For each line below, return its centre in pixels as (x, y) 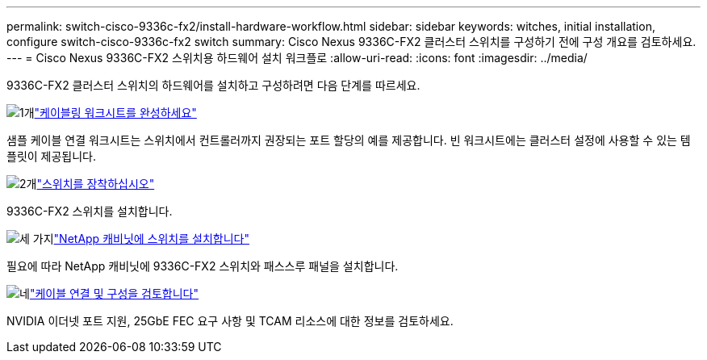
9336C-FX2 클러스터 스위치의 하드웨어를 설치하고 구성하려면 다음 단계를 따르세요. (213, 85)
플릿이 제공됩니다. (52, 156)
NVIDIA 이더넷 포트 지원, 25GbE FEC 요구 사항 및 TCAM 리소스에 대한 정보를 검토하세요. (230, 321)
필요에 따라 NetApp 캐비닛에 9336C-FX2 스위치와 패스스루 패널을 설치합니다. (203, 266)
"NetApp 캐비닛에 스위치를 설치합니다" (151, 239)
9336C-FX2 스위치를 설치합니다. (90, 211)
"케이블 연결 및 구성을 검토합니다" (114, 293)
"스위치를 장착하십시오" (96, 184)
